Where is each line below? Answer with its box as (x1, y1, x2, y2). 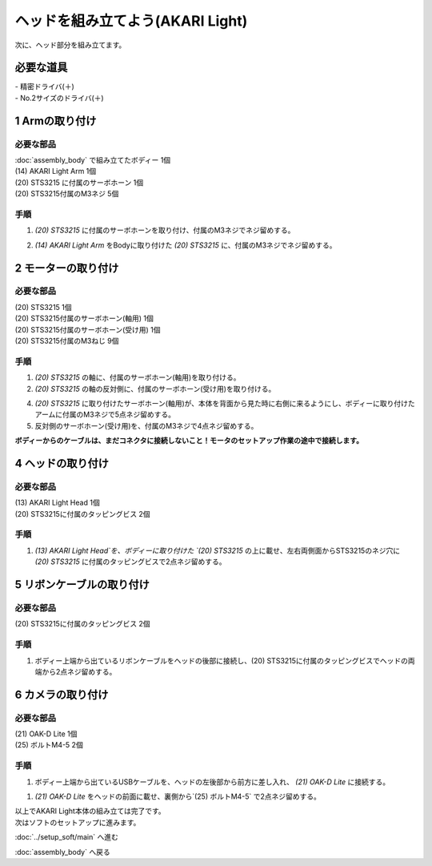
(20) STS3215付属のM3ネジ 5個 (14, 189, 119, 199)
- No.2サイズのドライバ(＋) (14, 93, 104, 103)
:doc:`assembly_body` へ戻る (14, 847, 111, 856)
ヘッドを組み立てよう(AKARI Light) (14, 12, 248, 30)
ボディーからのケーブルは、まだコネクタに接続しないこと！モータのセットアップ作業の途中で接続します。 (14, 436, 364, 445)
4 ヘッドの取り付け (14, 457, 110, 470)
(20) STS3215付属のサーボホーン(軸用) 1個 (14, 313, 154, 324)
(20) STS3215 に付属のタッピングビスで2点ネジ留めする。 (34, 557, 227, 566)
